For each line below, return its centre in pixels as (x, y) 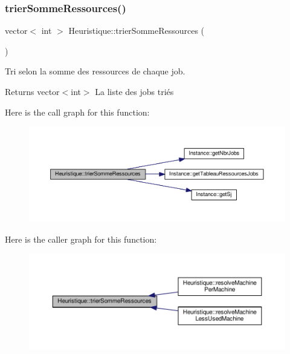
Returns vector (32, 91)
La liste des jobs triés (134, 91)
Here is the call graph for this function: (77, 112)
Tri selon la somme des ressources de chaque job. (95, 71)
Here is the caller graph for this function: (81, 239)
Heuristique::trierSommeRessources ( (137, 31)
